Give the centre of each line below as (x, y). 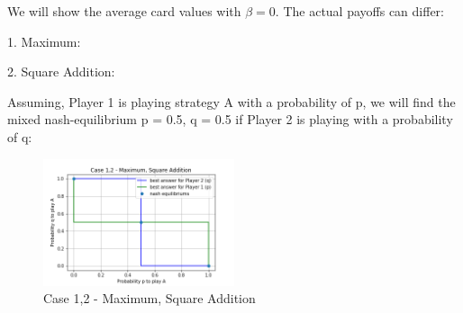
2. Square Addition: (61, 72)
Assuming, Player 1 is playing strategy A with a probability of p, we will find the (231, 101)
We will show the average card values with (124, 11)
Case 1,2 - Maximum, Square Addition (150, 298)
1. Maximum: (44, 41)
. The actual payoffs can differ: (359, 11)
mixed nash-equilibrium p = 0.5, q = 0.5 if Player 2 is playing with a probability (230, 119)
